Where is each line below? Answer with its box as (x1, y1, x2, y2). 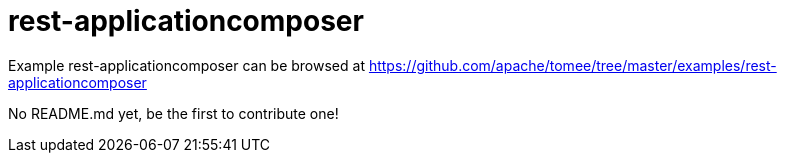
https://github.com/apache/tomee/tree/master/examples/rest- (368, 56, 777, 74)
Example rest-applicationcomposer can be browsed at (8, 56, 365, 74)
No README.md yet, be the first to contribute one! (8, 104, 339, 122)
